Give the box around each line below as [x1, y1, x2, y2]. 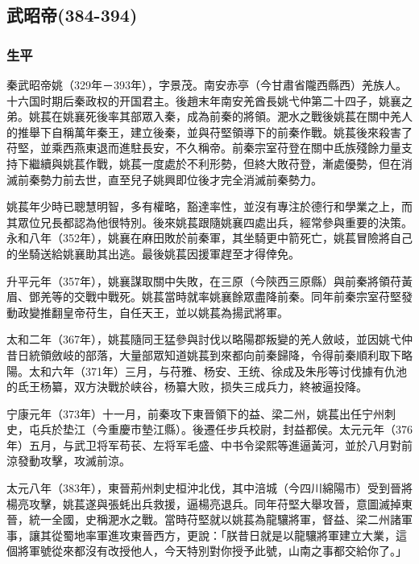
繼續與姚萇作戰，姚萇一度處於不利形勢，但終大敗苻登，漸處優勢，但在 [28, 154, 401, 171]
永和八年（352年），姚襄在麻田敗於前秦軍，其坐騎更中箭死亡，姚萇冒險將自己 [6, 229, 413, 246]
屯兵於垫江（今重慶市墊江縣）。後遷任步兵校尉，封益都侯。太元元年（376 [28, 421, 413, 438]
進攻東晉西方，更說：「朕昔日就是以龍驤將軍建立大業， [107, 526, 396, 543]
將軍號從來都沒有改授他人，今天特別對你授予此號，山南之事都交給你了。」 [17, 542, 407, 559]
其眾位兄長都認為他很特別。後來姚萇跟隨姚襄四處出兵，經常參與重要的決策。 [6, 213, 413, 230]
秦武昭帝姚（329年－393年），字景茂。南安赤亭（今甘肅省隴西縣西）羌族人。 [6, 76, 407, 93]
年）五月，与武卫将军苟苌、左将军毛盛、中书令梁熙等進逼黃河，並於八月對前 [6, 436, 413, 453]
